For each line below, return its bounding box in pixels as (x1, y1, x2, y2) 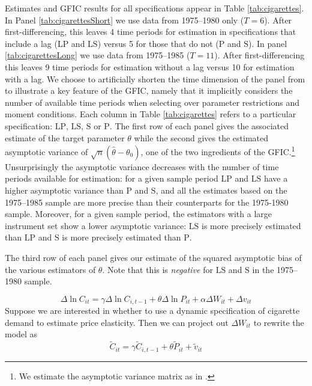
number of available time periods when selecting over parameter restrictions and (5, 96, 299, 108)
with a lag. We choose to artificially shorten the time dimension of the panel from (5, 72, 305, 85)
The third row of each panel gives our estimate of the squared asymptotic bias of (5, 251, 302, 263)
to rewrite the (253, 316, 304, 328)
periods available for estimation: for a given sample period (5, 172, 218, 185)
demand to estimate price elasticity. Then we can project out (5, 316, 229, 328)
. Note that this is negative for (102, 263, 213, 275)
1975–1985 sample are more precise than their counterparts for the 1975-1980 (5, 195, 289, 208)
